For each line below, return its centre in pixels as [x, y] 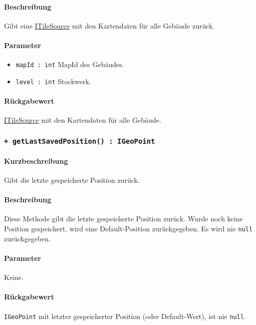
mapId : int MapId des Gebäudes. [70, 64]
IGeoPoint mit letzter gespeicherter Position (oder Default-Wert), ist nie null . [125, 316]
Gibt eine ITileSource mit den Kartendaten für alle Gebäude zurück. [109, 25]
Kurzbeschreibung [36, 160]
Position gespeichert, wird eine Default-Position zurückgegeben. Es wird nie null [129, 229]
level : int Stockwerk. [53, 81]
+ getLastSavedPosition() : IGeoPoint [80, 141]
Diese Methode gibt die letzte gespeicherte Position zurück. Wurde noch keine [123, 219]
